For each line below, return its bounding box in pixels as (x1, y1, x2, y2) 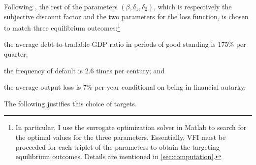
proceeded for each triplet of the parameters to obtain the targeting (15, 141, 220, 152)
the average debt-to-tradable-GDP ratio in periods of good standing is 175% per (4, 39, 246, 49)
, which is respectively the (154, 1, 232, 11)
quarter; (4, 49, 28, 59)
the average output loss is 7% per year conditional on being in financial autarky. (4, 82, 246, 92)
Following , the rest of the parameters (4, 1, 118, 11)
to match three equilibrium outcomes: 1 (4, 21, 121, 33)
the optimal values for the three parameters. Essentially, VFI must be (15, 132, 226, 142)
